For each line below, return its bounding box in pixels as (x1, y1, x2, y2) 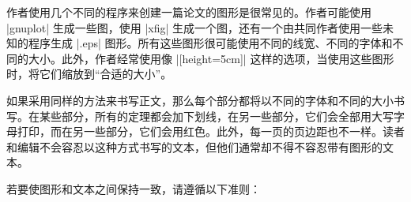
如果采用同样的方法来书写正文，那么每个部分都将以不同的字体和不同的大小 (6, 92, 394, 108)
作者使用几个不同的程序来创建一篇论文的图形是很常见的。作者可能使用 (6, 4, 371, 20)
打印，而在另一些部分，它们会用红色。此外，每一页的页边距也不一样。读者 (17, 123, 405, 140)
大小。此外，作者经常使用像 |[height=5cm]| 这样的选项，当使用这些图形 (28, 50, 394, 66)
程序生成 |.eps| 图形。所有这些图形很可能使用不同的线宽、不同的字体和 (28, 35, 393, 51)
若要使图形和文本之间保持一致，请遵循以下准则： (6, 180, 261, 196)
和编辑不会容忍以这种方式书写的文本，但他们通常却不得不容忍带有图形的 (6, 138, 383, 155)
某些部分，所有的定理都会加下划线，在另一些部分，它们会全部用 (39, 107, 371, 124)
